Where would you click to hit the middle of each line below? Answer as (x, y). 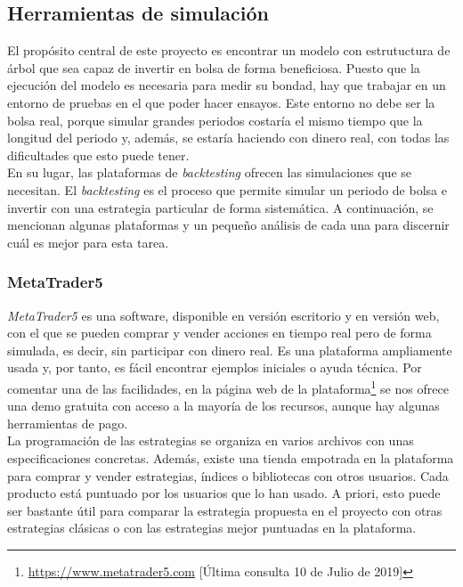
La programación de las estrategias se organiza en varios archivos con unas (211, 440)
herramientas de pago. (68, 423)
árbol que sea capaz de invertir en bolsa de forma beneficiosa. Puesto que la (214, 67)
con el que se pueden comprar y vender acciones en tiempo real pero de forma (219, 333)
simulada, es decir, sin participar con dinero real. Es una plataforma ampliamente (230, 350)
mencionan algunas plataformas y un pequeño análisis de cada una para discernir (228, 225)
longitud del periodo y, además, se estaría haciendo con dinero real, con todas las (228, 138)
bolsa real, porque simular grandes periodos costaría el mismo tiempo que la (215, 120)
